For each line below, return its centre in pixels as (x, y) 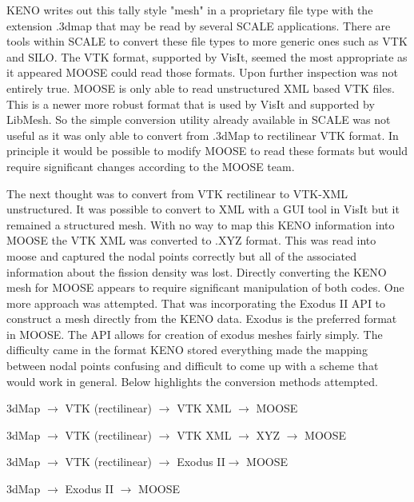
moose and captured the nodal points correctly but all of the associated (181, 255)
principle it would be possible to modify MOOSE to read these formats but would (207, 151)
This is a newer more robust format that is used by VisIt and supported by (191, 104)
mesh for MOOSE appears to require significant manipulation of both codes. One (205, 287)
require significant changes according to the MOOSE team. (151, 166)
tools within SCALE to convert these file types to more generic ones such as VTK (207, 41)
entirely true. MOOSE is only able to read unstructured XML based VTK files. (201, 88)
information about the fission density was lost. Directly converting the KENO (197, 271)
